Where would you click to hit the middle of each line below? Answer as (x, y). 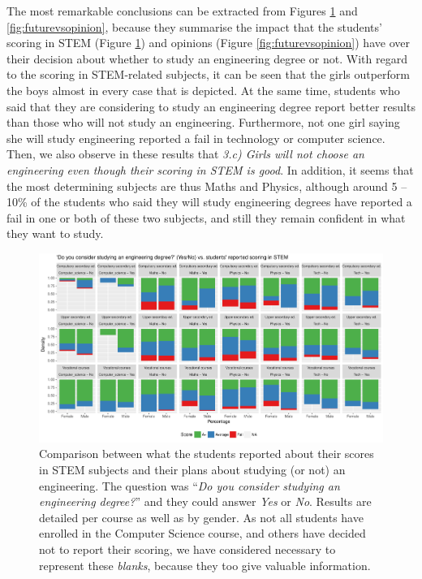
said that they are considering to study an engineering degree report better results (211, 106)
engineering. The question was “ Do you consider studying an (189, 485)
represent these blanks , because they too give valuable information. (205, 565)
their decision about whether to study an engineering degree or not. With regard (207, 58)
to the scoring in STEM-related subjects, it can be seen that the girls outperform (208, 74)
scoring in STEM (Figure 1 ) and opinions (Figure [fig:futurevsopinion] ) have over (208, 43)
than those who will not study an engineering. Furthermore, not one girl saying (203, 122)
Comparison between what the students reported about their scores (207, 454)
